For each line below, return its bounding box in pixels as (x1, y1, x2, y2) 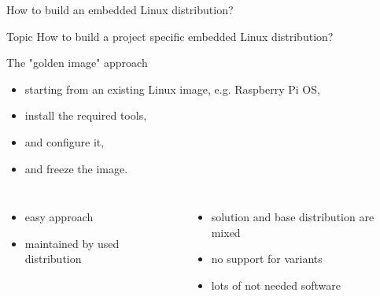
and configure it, (24, 133, 105, 150)
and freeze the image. (24, 160, 128, 176)
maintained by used (24, 235, 120, 251)
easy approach (24, 209, 94, 225)
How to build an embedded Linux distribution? (6, 2, 234, 17)
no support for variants (211, 250, 323, 267)
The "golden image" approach (6, 54, 148, 71)
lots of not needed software (211, 276, 341, 293)
